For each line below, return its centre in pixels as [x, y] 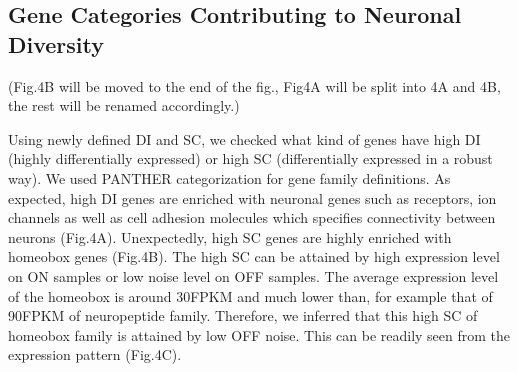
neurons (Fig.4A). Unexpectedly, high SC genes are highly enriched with [230, 236]
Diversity [56, 43]
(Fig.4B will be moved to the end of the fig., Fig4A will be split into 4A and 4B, [254, 85]
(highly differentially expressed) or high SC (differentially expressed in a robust [250, 158]
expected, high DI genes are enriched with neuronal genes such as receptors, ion [252, 197]
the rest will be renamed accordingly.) [124, 105]
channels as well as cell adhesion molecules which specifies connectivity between [252, 217]
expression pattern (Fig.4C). [95, 354]
